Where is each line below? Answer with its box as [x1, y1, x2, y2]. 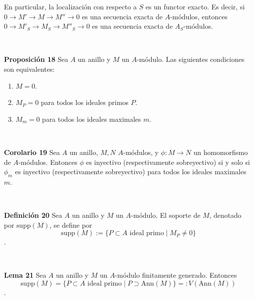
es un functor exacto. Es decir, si [145, 1, 245, 11]
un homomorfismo [193, 147, 248, 157]
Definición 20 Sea [4, 210, 62, 220]
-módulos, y [123, 147, 159, 157]
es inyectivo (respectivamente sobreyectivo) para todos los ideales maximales [15, 166, 247, 177]
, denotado [209, 210, 242, 220]
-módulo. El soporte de [131, 210, 201, 220]
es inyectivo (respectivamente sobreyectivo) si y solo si [86, 156, 250, 167]
